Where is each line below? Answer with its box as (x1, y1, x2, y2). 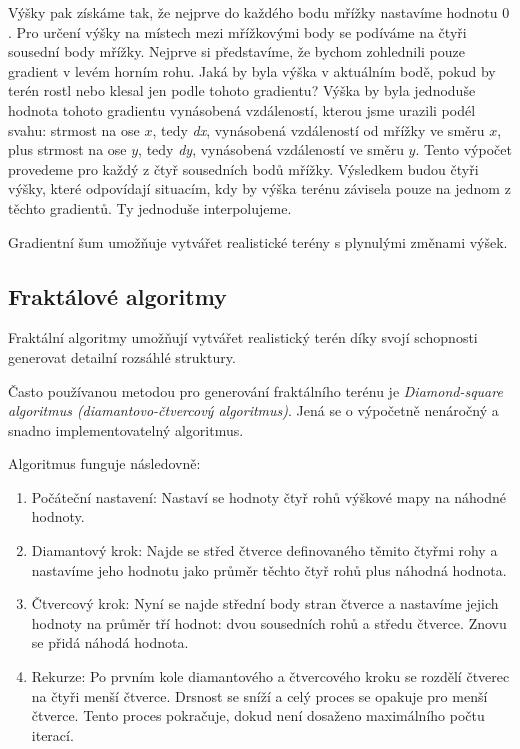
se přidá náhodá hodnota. (31, 632, 189, 653)
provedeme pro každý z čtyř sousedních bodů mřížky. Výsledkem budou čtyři (8, 158, 479, 179)
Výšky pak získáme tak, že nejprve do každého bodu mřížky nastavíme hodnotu (8, 2, 498, 22)
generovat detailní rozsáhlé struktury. (8, 346, 236, 367)
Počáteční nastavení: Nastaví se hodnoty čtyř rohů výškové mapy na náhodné (31, 486, 507, 507)
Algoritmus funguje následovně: (8, 453, 201, 474)
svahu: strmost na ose (8, 119, 140, 140)
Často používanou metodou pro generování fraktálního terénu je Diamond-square (8, 380, 503, 401)
